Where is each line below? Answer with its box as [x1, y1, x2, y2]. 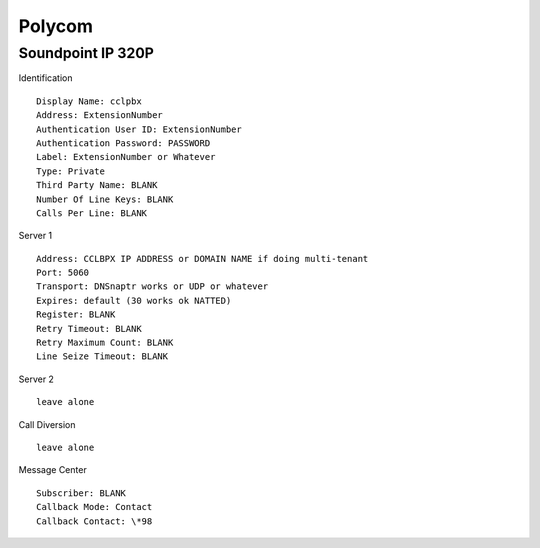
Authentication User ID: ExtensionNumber [36, 123, 242, 135]
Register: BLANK [36, 309, 116, 320]
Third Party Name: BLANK [36, 180, 158, 191]
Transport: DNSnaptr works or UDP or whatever [36, 281, 269, 292]
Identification [18, 72, 73, 84]
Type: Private [36, 165, 105, 177]
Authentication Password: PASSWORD [36, 137, 211, 149]
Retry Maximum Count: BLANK [36, 337, 174, 349]
